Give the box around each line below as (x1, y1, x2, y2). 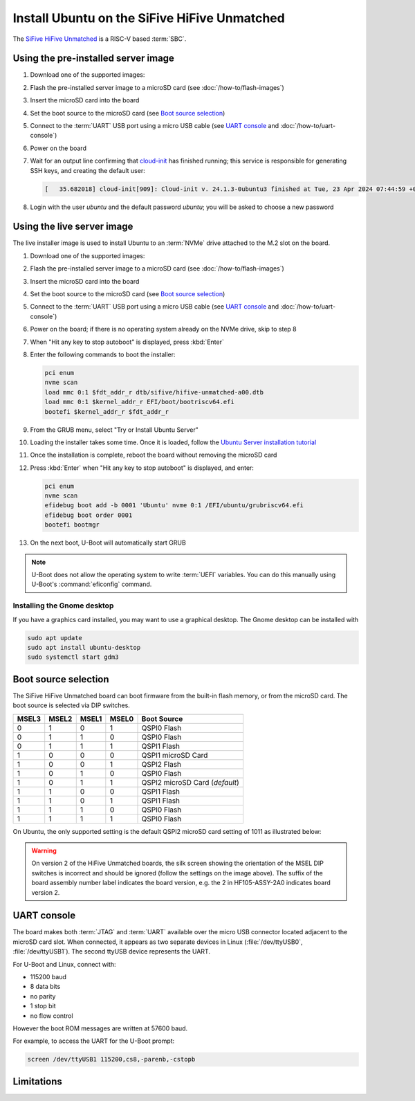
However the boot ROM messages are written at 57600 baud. (12, 1024, 188, 1032)
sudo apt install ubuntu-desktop (27, 644, 141, 651)
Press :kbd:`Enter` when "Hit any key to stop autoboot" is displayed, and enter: (30, 464, 254, 472)
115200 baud (30, 972, 67, 981)
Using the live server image (12, 221, 133, 233)
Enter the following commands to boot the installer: (30, 350, 176, 358)
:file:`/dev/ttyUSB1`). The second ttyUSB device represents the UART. (12, 947, 211, 956)
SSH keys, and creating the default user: (30, 166, 145, 174)
